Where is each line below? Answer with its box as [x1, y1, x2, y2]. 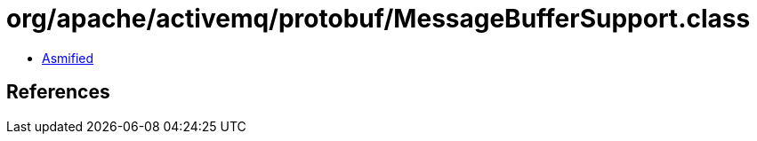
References [6, 81, 110, 104]
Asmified [42, 50, 94, 66]
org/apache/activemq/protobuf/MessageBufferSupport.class [6, 4, 751, 34]
